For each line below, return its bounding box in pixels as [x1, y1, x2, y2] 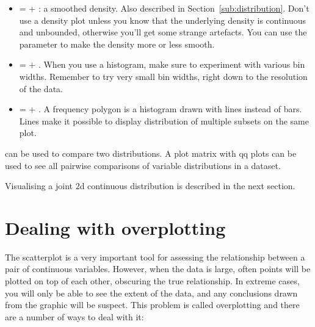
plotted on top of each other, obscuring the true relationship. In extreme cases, [5, 275, 300, 287]
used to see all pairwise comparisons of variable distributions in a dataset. [5, 159, 281, 171]
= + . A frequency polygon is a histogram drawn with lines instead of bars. [19, 102, 302, 115]
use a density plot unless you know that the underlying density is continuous [19, 13, 306, 26]
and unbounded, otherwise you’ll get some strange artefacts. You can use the [19, 26, 307, 38]
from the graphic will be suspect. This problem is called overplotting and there [5, 298, 300, 311]
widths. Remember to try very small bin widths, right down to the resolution [19, 70, 308, 82]
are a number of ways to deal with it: [5, 310, 144, 323]
